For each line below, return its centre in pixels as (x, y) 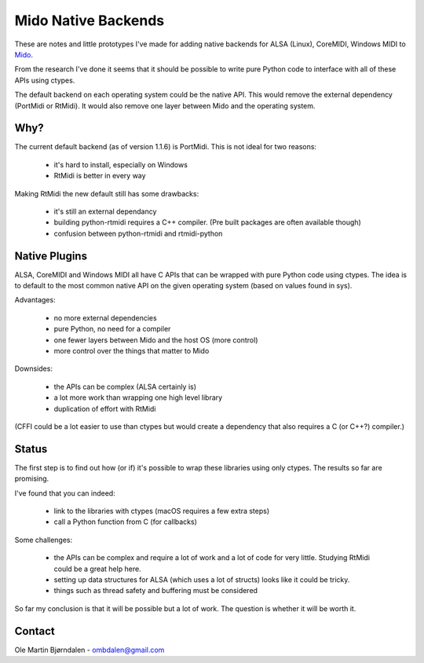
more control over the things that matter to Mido (132, 351)
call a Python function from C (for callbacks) (126, 522)
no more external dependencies (105, 317)
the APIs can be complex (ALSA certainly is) (125, 386)
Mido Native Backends (90, 20)
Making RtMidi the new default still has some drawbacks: (107, 193)
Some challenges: (44, 540)
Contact (35, 631)
